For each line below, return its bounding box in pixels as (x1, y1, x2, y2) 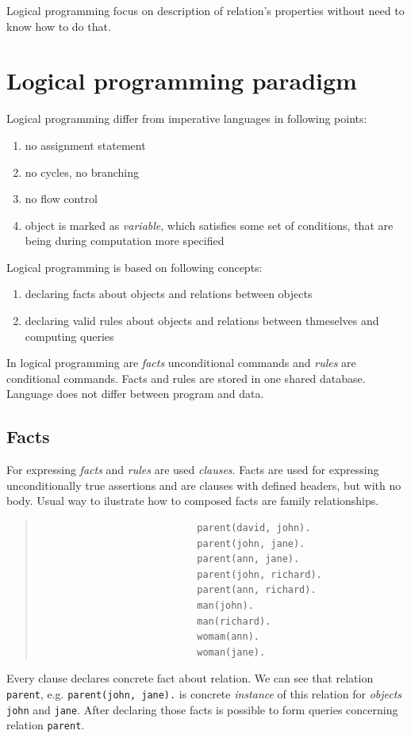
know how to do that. (6, 17, 111, 34)
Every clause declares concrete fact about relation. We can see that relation (6, 670, 374, 686)
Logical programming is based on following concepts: (6, 258, 263, 275)
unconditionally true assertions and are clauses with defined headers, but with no (6, 476, 401, 493)
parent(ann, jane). (197, 553, 300, 565)
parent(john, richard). (197, 568, 322, 580)
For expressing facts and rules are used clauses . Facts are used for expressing (6, 461, 379, 478)
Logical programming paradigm (6, 64, 357, 97)
